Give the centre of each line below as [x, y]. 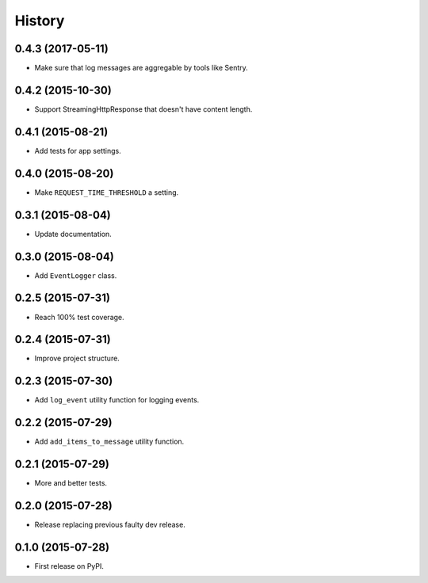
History [40, 21]
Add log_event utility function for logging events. [117, 400]
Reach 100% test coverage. [79, 317]
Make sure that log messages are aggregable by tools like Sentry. [141, 68]
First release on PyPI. [69, 566]
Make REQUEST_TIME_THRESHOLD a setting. [107, 192]
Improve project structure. [77, 358]
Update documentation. [73, 234]
